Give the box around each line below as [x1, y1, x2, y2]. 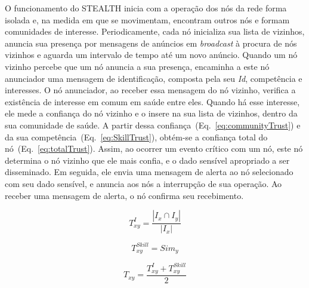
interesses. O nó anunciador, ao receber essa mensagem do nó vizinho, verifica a [5, 84, 296, 96]
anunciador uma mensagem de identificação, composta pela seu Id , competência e [5, 72, 302, 84]
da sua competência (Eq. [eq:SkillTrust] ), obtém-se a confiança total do [5, 130, 268, 143]
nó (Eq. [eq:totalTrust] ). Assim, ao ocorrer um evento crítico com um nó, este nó [5, 142, 303, 155]
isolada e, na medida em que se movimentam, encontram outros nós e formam [5, 13, 290, 26]
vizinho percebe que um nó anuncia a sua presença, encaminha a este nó [5, 60, 270, 72]
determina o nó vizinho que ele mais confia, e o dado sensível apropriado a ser [5, 154, 290, 166]
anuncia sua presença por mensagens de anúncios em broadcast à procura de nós [5, 36, 297, 49]
